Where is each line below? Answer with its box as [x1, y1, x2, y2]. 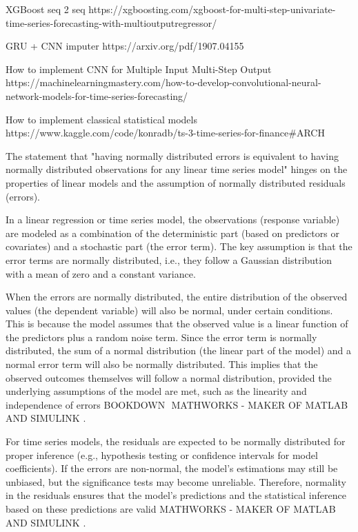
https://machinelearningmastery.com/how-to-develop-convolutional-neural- [6, 75, 321, 90]
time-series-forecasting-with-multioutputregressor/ [6, 15, 217, 30]
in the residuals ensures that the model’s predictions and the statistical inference [6, 488, 346, 502]
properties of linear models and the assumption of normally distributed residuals [6, 175, 346, 190]
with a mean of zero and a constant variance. [6, 266, 196, 280]
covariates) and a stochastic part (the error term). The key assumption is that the [6, 239, 352, 254]
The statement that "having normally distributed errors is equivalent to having [6, 148, 339, 163]
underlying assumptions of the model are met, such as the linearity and [6, 384, 307, 398]
